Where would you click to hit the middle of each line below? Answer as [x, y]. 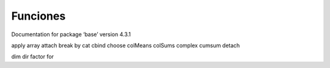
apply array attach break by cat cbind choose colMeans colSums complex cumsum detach [126, 45]
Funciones [38, 16]
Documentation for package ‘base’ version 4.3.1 [71, 34]
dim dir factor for [33, 57]
